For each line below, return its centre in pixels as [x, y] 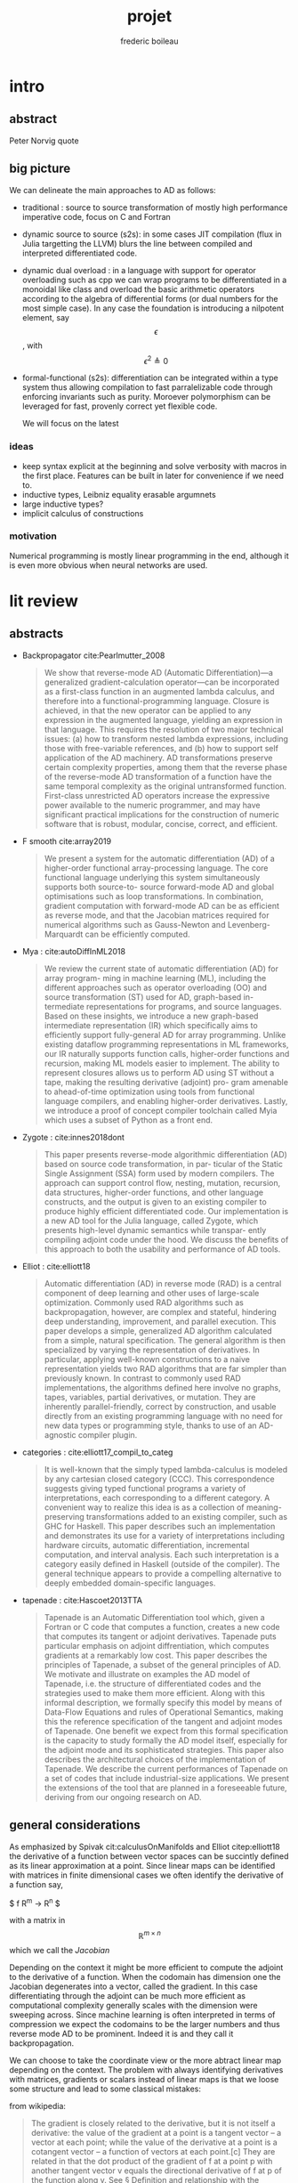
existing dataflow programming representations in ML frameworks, [166, 1044]
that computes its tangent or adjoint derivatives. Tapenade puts [161, 1636]
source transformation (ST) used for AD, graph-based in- [149, 997]
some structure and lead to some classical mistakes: [105, 2089]
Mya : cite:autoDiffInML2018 [74, 951]
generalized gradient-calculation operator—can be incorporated [162, 682]
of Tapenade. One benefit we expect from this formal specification [166, 1731]
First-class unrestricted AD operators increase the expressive [157, 795]
